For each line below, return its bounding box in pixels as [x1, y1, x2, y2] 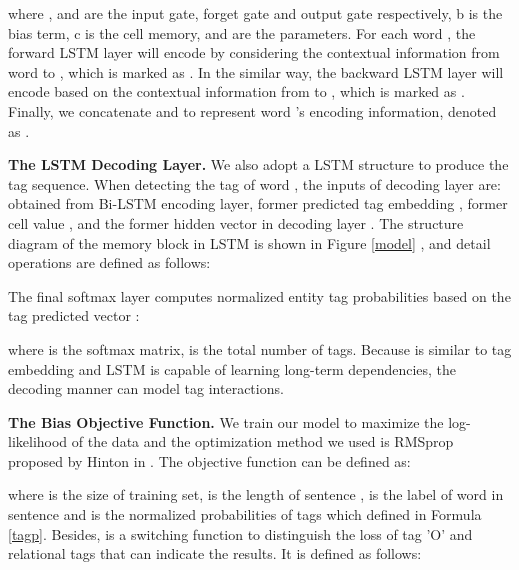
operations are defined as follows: [8, 252, 211, 273]
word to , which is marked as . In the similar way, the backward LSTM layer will [8, 61, 504, 82]
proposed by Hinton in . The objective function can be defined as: [8, 450, 411, 471]
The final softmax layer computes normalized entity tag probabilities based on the [8, 285, 511, 306]
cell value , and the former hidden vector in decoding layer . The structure [8, 212, 464, 233]
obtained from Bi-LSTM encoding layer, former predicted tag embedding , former [8, 193, 508, 214]
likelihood [8, 431, 68, 452]
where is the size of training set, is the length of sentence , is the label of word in [8, 484, 504, 505]
